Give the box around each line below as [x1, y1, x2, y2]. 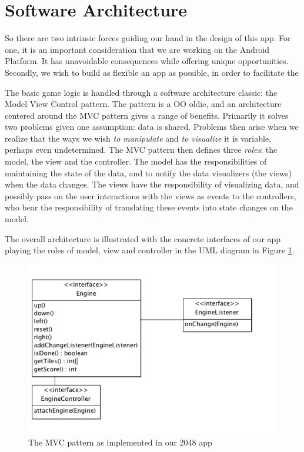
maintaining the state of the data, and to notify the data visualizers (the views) [5, 166, 292, 179]
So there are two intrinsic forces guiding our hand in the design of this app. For [5, 32, 291, 44]
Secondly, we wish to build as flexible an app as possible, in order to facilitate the [5, 66, 299, 78]
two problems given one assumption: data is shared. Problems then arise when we [5, 120, 299, 133]
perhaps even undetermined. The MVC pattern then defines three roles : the [5, 143, 278, 156]
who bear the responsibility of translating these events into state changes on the [5, 201, 293, 213]
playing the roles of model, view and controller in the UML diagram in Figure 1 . [5, 244, 295, 256]
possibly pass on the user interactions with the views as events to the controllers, [5, 189, 296, 202]
